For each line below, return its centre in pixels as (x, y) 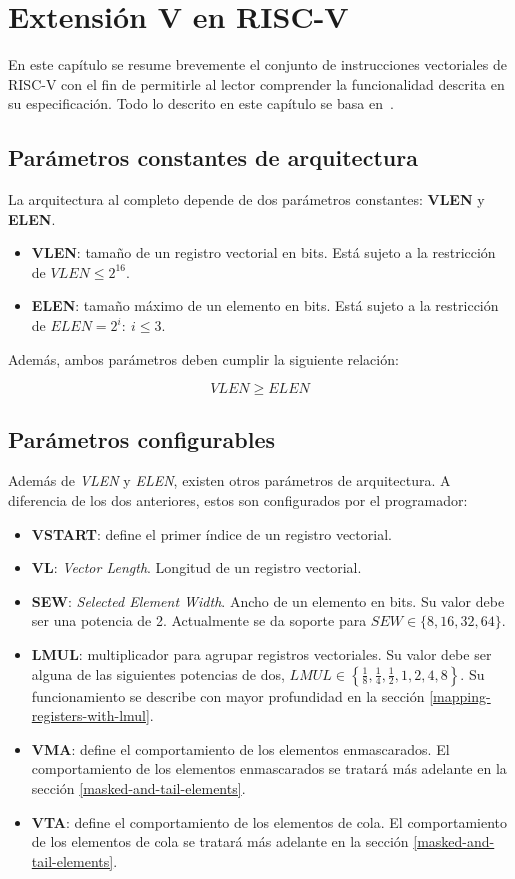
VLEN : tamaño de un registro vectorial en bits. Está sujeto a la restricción (263, 252)
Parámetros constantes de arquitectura (213, 157)
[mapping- (460, 695)
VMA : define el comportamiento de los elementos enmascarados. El (240, 748)
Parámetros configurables (141, 438)
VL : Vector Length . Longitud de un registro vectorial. (196, 567)
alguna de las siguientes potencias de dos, (158, 673)
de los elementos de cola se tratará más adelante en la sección (220, 841)
